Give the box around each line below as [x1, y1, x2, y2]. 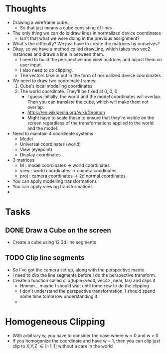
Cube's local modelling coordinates [19, 83, 93, 89]
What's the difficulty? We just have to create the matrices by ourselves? [12, 40, 160, 46]
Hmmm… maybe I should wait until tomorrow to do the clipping [19, 282, 149, 289]
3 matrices [12, 157, 35, 163]
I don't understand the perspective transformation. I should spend [19, 288, 156, 294]
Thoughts [5, 3, 46, 14]
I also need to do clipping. [19, 67, 73, 73]
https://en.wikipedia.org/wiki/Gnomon [27, 109, 105, 115]
